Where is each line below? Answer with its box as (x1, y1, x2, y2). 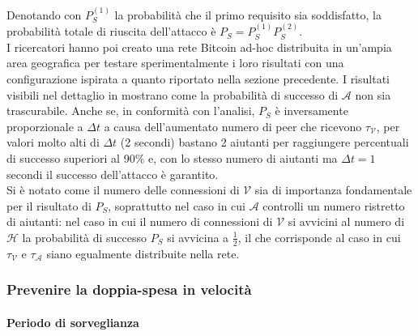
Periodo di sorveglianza (6, 313, 139, 330)
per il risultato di (6, 197, 92, 214)
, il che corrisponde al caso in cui (237, 228, 401, 245)
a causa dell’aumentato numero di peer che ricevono (104, 117, 362, 134)
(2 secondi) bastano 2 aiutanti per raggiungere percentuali (120, 134, 409, 151)
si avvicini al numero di (288, 213, 405, 230)
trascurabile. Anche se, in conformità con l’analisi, (6, 102, 255, 119)
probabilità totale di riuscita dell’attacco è (6, 23, 216, 40)
